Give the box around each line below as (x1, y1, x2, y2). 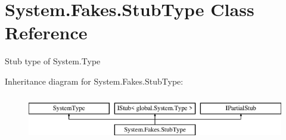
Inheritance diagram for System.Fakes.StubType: (5, 74, 184, 87)
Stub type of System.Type (5, 55, 101, 67)
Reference (5, 20, 88, 45)
